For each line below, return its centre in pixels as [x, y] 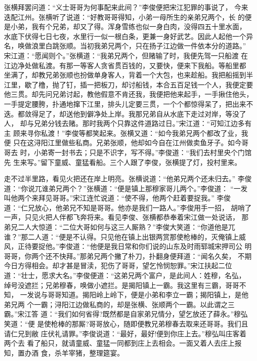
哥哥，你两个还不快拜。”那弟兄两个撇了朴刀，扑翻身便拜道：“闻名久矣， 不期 [128, 256]
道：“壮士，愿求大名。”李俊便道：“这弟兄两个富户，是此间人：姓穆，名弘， [125, 275]
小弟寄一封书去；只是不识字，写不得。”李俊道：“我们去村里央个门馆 [143, 152]
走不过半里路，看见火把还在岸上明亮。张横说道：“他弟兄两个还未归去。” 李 [124, 179]
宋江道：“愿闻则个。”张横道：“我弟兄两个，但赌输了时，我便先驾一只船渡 [121, 55]
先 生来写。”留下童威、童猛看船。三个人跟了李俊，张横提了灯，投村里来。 [123, 162]
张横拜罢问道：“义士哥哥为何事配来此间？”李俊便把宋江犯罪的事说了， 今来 [126, 7]
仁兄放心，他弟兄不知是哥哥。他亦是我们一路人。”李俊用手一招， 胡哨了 [136, 207]
